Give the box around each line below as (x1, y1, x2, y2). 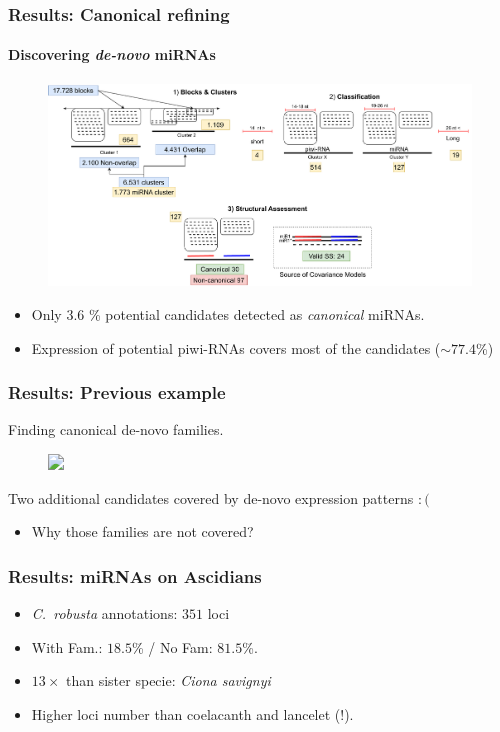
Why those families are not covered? (31, 521, 254, 542)
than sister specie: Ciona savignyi (66, 670, 271, 691)
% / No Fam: (131, 636, 213, 657)
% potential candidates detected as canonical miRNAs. (88, 303, 425, 324)
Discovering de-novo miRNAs (8, 44, 216, 65)
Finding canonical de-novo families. (8, 419, 224, 440)
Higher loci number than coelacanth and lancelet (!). (31, 703, 354, 724)
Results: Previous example (8, 380, 226, 405)
